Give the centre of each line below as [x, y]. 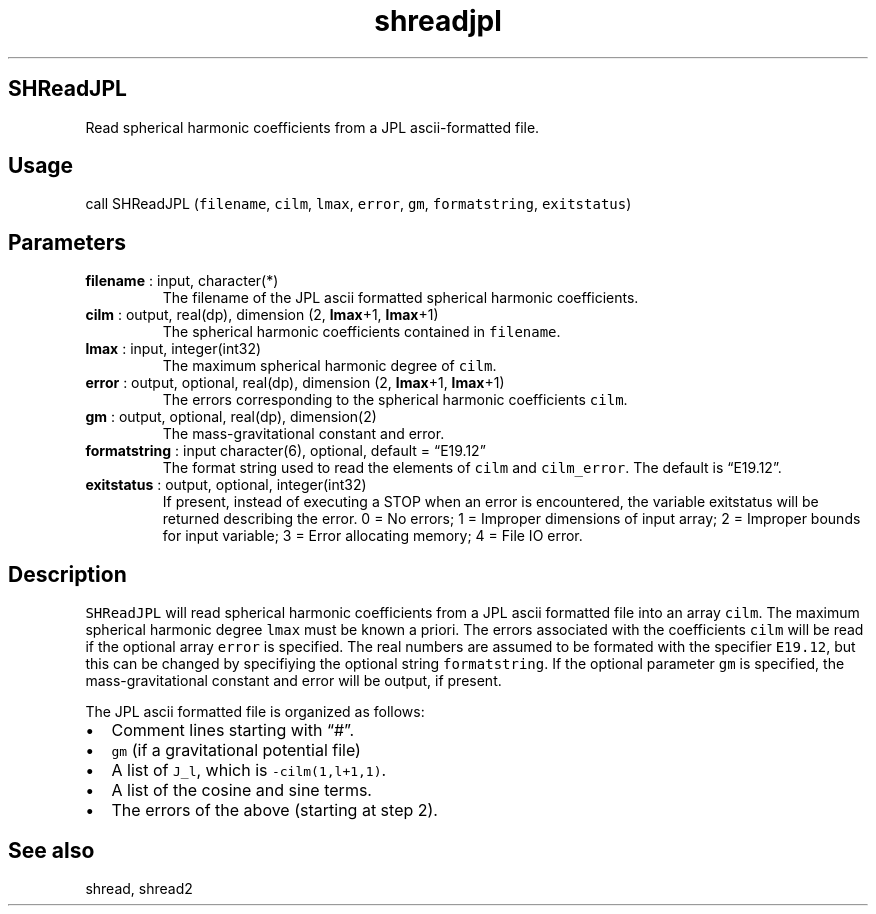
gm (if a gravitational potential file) [236, 750]
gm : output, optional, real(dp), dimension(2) [231, 417]
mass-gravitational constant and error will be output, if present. [293, 681]
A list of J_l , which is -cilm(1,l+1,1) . [249, 770]
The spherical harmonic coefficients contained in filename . [361, 332]
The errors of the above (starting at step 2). [274, 810]
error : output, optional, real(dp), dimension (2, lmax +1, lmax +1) [295, 383]
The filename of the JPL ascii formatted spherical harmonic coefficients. [400, 298]
